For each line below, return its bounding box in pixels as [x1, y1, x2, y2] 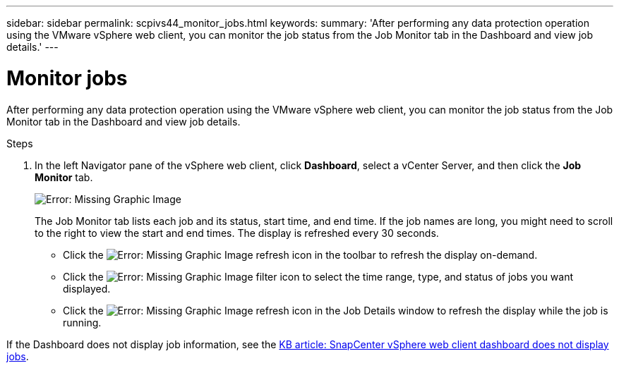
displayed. [63, 282, 111, 295]
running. [63, 316, 102, 329]
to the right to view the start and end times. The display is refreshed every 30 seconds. [35, 226, 439, 239]
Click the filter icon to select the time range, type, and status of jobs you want [63, 270, 574, 283]
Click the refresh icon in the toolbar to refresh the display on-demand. [63, 248, 538, 261]
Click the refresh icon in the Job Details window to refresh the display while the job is [63, 304, 608, 317]
